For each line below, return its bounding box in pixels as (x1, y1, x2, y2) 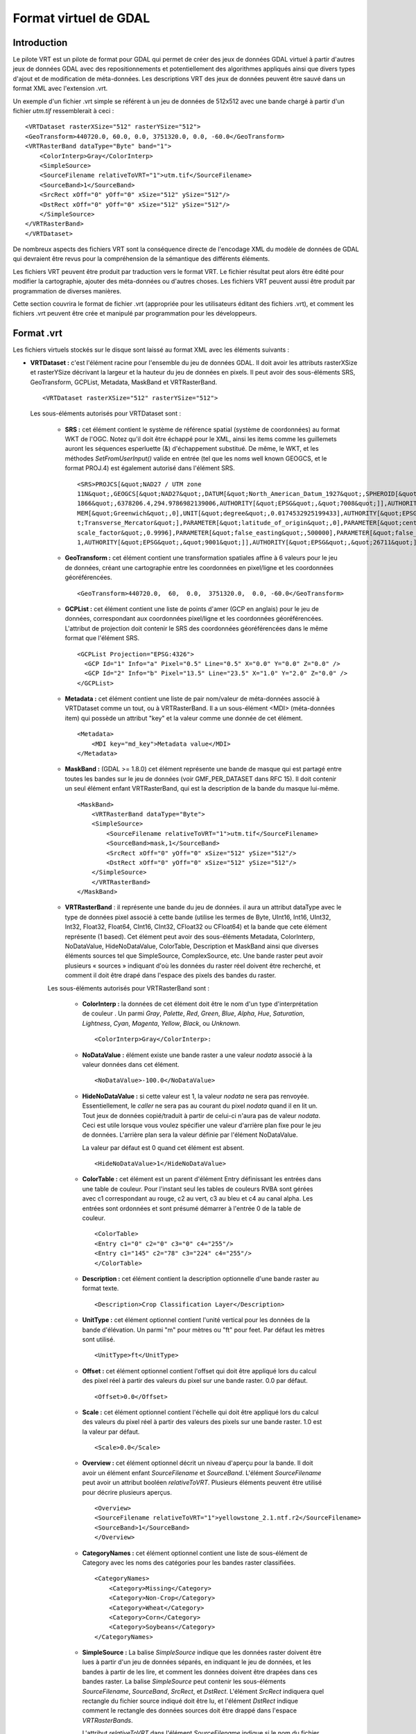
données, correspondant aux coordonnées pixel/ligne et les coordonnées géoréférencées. (64, 615, 324, 623)
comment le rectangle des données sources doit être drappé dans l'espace (82, 1706, 297, 1715)
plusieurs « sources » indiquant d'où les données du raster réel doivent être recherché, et (64, 961, 321, 970)
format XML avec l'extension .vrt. (12, 84, 108, 93)
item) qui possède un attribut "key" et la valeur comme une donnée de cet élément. (64, 714, 303, 722)
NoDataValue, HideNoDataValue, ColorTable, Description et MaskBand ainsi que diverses (64, 942, 319, 950)
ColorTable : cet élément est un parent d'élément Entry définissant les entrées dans (82, 1175, 322, 1183)
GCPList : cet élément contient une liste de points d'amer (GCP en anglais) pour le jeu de (64, 604, 319, 613)
